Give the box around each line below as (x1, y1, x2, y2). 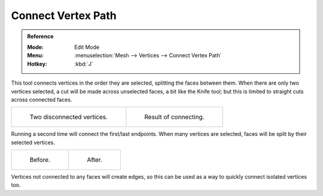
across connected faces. (11, 96, 72, 103)
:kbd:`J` (74, 60, 93, 67)
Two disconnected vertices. (29, 113, 108, 122)
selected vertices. (11, 139, 56, 146)
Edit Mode (74, 43, 100, 51)
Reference (27, 33, 54, 40)
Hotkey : (27, 60, 48, 67)
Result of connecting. (144, 113, 205, 122)
